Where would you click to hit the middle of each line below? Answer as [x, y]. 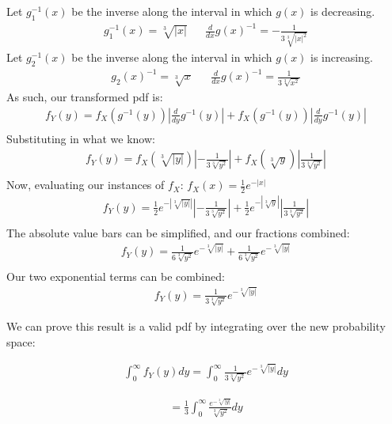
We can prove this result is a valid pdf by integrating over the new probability [196, 326]
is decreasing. [343, 11]
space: [21, 341]
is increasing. [342, 57]
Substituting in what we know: [81, 138]
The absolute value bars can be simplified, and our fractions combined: [178, 232]
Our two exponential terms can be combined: [116, 276]
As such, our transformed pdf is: [85, 97]
